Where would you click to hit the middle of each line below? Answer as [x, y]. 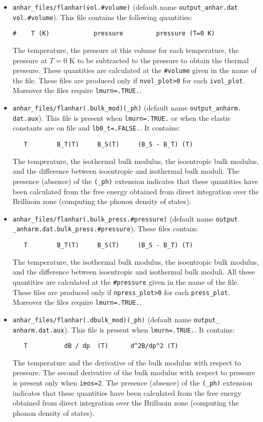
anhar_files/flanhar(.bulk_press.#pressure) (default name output [125, 218]
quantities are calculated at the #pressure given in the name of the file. [126, 281]
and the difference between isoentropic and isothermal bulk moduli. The [126, 171]
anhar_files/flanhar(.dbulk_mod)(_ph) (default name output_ [116, 319]
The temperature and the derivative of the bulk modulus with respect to [127, 362]
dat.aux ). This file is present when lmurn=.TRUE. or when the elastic [122, 117]
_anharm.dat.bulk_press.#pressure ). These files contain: [105, 228]
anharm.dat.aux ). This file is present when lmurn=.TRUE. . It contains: [124, 329]
